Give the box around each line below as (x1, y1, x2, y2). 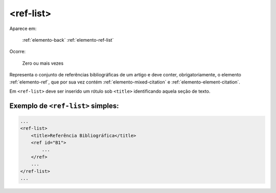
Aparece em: (9, 25, 37, 32)
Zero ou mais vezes (22, 60, 64, 66)
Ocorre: (9, 48, 26, 54)
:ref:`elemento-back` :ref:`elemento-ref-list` (22, 37, 114, 43)
